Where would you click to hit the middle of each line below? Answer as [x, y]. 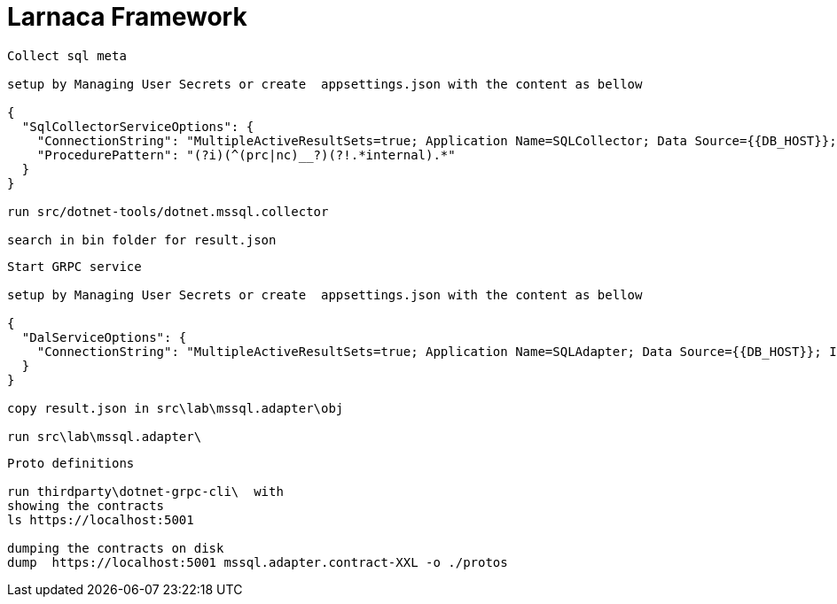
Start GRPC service [74, 266]
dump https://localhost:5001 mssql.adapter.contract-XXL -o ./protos [258, 562]
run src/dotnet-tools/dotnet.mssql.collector [168, 211]
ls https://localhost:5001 [101, 519]
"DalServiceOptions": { [104, 337]
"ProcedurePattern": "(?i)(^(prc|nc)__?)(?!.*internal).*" [246, 155]
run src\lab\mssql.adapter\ [105, 436]
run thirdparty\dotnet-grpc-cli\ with [145, 491]
